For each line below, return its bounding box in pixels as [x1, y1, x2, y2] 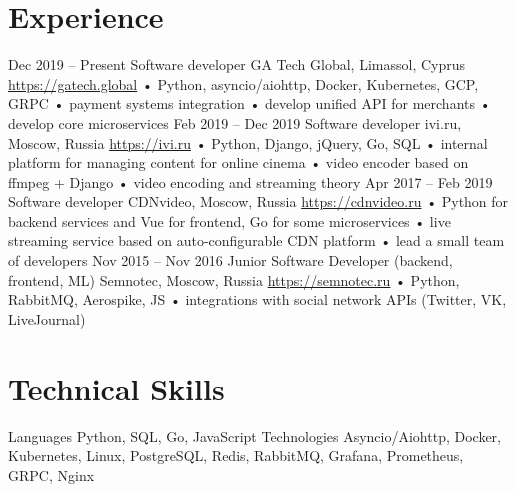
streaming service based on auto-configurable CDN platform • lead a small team [8, 230, 505, 251]
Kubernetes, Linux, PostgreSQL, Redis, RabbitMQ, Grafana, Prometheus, [8, 445, 464, 466]
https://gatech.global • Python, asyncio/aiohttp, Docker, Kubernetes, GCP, [8, 73, 479, 94]
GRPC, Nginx [8, 464, 95, 485]
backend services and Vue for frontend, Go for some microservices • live [8, 210, 451, 231]
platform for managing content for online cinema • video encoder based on [8, 152, 469, 173]
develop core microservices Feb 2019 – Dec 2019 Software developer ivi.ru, [8, 112, 462, 133]
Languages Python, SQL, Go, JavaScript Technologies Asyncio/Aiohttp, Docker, [8, 425, 501, 446]
